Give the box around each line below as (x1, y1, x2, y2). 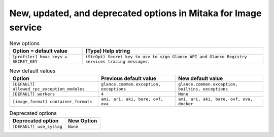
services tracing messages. (85, 59, 151, 64)
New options (9, 39, 40, 47)
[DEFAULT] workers (12, 92, 55, 97)
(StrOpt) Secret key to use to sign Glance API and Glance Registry (85, 54, 247, 59)
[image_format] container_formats (12, 99, 92, 104)
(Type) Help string (85, 47, 130, 54)
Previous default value (100, 75, 157, 82)
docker (178, 101, 193, 107)
